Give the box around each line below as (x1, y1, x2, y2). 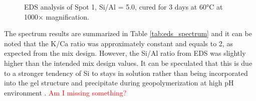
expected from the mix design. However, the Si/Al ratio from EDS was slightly (4, 48, 246, 58)
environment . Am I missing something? (4, 87, 127, 97)
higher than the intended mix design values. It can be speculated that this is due (4, 57, 252, 68)
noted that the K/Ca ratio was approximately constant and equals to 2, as (4, 38, 233, 48)
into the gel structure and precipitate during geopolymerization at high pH (4, 77, 234, 88)
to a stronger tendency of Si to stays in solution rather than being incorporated (4, 67, 248, 78)
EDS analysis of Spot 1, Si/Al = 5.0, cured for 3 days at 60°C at (24, 2, 223, 12)
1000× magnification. (24, 11, 89, 22)
